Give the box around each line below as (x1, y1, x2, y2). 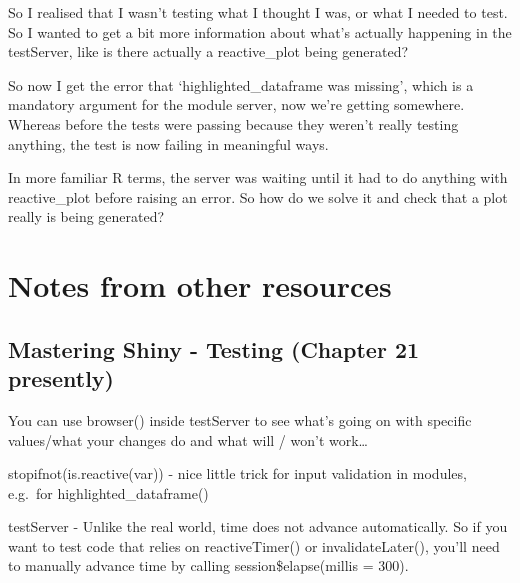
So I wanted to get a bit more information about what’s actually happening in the (8, 21, 512, 42)
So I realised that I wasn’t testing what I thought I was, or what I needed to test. (8, 2, 508, 22)
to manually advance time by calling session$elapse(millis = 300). (8, 555, 409, 576)
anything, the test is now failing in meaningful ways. (8, 133, 329, 154)
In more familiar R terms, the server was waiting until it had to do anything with (8, 167, 508, 188)
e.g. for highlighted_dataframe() (8, 482, 209, 503)
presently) (8, 363, 115, 394)
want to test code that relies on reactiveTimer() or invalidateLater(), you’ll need (8, 535, 500, 556)
